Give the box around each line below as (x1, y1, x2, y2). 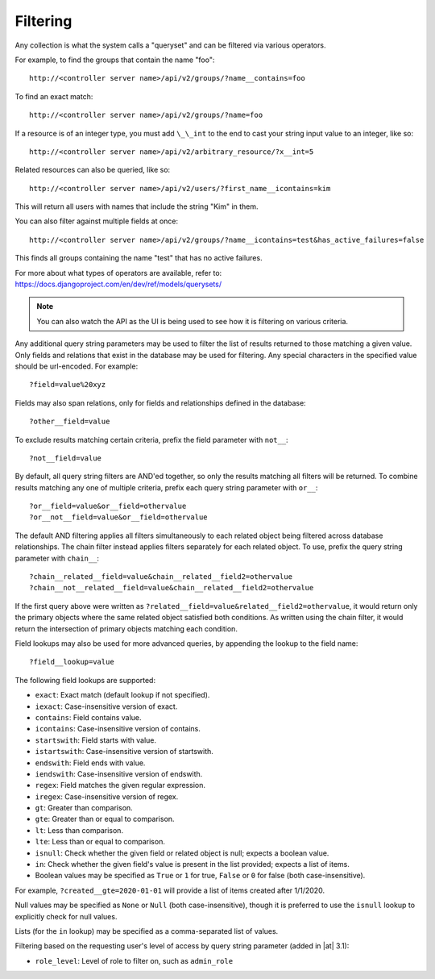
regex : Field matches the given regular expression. (35, 781, 205, 790)
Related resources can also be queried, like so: (14, 165, 171, 175)
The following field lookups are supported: (14, 675, 156, 685)
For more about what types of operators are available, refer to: (14, 268, 222, 277)
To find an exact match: (14, 91, 93, 101)
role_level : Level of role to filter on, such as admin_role (35, 956, 234, 965)
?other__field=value (29, 417, 110, 427)
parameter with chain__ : (14, 553, 100, 563)
